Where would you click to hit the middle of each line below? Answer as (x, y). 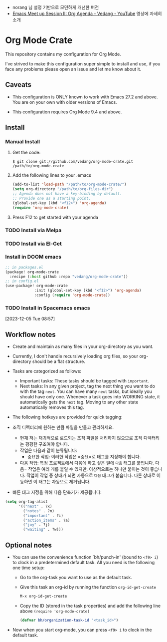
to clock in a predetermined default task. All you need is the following (83, 562)
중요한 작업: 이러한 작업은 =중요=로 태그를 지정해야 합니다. (84, 457)
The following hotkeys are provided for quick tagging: (68, 417)
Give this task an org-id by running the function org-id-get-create (88, 587)
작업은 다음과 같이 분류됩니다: (48, 450)
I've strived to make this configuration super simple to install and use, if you (83, 63)
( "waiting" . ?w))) (43, 530)
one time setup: (28, 568)
